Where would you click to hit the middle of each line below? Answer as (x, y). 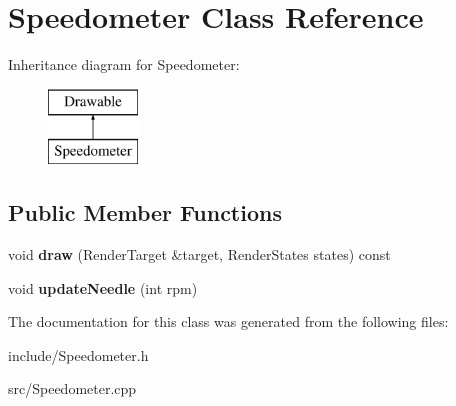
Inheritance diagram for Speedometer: (124, 64)
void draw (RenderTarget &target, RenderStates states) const (199, 254)
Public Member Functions (145, 212)
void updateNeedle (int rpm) (103, 287)
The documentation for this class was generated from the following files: (228, 321)
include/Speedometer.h (78, 354)
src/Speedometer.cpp (72, 388)
